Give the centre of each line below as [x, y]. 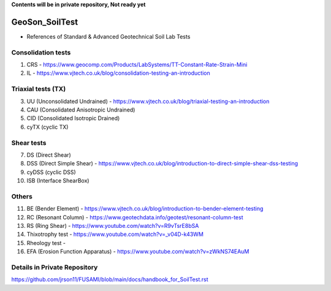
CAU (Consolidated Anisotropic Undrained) [81, 110]
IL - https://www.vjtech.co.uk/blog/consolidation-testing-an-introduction [119, 73]
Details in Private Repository [55, 267]
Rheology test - [46, 243]
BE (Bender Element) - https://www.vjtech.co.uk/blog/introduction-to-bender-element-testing [145, 209]
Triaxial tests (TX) [39, 89]
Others [22, 196]
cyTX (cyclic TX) [48, 127]
